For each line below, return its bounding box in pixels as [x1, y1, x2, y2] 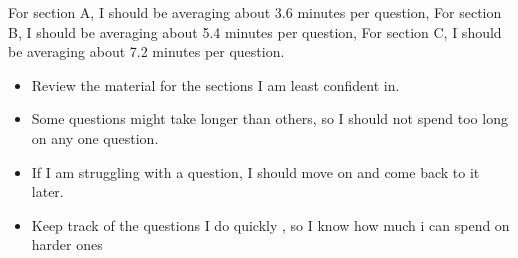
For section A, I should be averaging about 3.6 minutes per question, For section [8, 2, 502, 22]
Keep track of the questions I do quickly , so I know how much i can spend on [31, 214, 510, 235]
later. [31, 181, 64, 202]
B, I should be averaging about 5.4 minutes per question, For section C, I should [8, 21, 502, 42]
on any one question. [31, 127, 159, 148]
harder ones [31, 234, 103, 255]
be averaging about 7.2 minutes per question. [8, 41, 285, 62]
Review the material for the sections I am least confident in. [31, 74, 400, 95]
